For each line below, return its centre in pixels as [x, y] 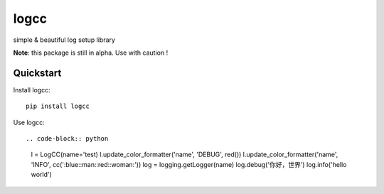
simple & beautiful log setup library [64, 40]
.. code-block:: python [67, 139]
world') [42, 175]
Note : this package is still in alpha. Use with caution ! [91, 53]
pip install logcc [58, 106]
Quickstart [37, 73]
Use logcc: [29, 122]
